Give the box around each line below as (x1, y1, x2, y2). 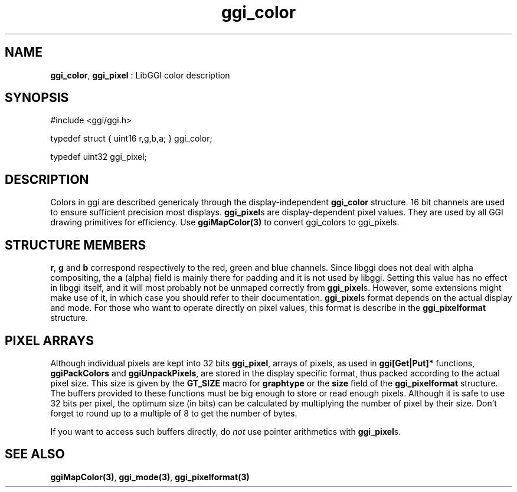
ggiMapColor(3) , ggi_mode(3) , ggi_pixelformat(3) (50, 471, 250, 482)
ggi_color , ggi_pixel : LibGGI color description (50, 70, 230, 80)
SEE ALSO (5, 447, 65, 462)
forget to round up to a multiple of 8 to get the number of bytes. (50, 408, 297, 418)
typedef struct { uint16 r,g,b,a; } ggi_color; (50, 133, 212, 144)
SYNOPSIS (5, 90, 69, 106)
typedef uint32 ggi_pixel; (50, 152, 147, 162)
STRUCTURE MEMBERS (5, 237, 146, 252)
